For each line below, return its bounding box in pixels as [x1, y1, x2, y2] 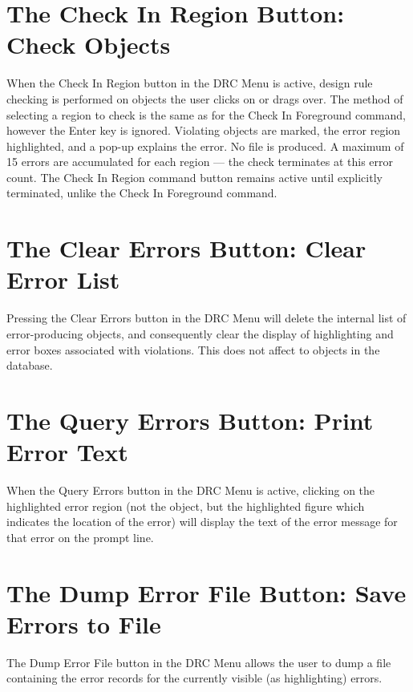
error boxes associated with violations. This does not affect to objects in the [6, 341, 380, 358]
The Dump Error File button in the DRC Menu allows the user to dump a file [6, 654, 391, 670]
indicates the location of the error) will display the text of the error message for [6, 513, 398, 530]
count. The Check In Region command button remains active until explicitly [6, 168, 383, 185]
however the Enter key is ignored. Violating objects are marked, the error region [6, 122, 401, 139]
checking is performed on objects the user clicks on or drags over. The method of [6, 90, 403, 107]
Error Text [6, 435, 128, 468]
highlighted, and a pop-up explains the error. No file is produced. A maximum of [6, 137, 404, 154]
